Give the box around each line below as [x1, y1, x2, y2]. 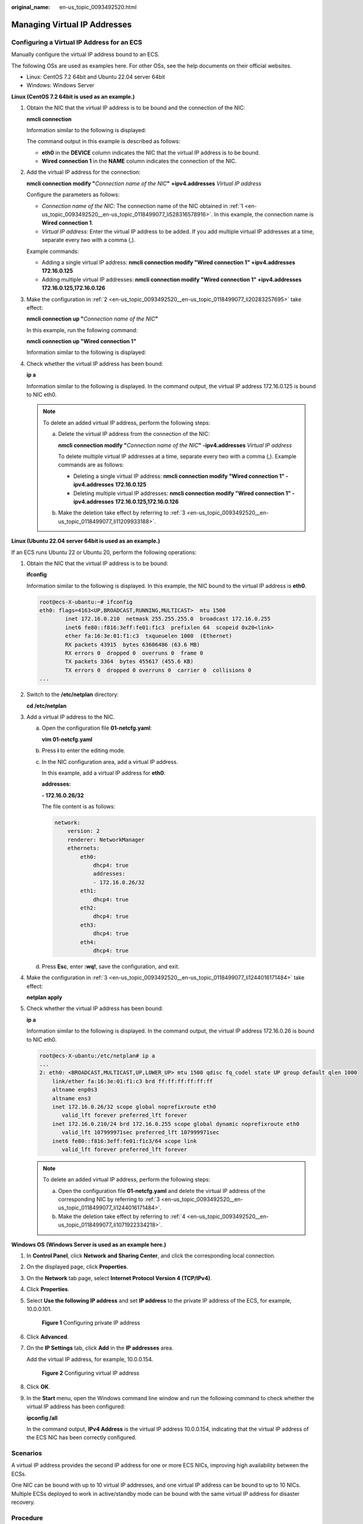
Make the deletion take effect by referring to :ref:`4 [58, 1212, 186, 1220]
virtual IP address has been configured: [26, 1403, 125, 1411]
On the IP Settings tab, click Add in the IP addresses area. [26, 1344, 174, 1351]
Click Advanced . [26, 1333, 69, 1341]
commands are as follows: [58, 461, 124, 469]
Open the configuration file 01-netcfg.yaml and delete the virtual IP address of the [58, 1187, 266, 1194]
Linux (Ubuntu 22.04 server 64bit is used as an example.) [11, 537, 161, 545]
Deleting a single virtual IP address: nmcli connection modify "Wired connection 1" [73, 472, 285, 480]
